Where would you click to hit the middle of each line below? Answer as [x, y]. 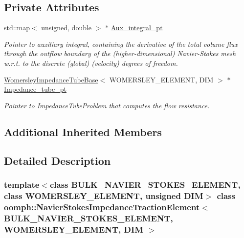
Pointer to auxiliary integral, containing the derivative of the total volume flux [121, 44]
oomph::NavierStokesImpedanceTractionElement [102, 207]
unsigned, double [67, 28]
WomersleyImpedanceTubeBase [51, 79]
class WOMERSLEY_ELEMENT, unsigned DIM [104, 195]
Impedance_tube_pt [35, 89]
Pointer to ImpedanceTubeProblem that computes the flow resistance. [107, 105]
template [22, 184]
